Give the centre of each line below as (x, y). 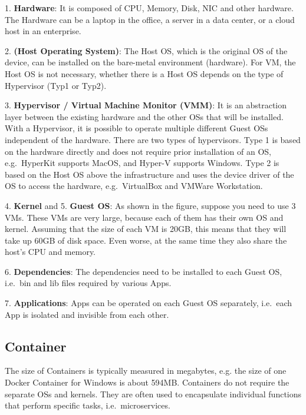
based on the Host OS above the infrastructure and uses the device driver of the (149, 174)
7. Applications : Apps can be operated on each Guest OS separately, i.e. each (149, 303)
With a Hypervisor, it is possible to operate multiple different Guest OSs (136, 128)
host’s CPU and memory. (50, 252)
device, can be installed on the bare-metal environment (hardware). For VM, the (150, 62)
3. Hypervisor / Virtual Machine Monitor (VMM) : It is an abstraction (146, 105)
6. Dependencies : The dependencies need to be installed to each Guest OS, (144, 271)
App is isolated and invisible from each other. (87, 314)
